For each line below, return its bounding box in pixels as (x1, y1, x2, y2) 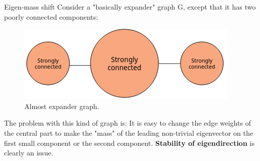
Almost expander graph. (24, 100, 99, 111)
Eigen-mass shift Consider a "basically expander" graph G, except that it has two (4, 2, 256, 12)
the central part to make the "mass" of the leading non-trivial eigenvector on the (4, 127, 253, 138)
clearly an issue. (4, 147, 54, 158)
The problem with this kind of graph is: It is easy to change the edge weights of (4, 118, 251, 128)
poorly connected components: (4, 11, 98, 22)
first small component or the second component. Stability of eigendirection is (4, 137, 254, 148)
